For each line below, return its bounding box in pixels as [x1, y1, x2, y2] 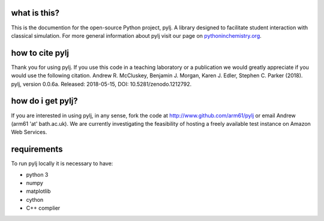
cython [26, 196, 44, 203]
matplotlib [26, 187, 51, 195]
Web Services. [11, 129, 47, 136]
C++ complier [26, 204, 61, 212]
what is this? [11, 8, 60, 18]
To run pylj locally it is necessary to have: [11, 160, 113, 167]
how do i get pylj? [11, 96, 78, 106]
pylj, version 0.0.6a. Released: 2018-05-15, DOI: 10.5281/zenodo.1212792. [11, 80, 192, 87]
